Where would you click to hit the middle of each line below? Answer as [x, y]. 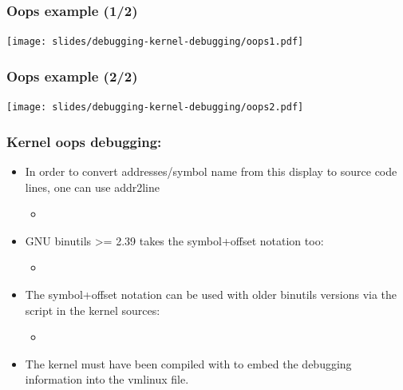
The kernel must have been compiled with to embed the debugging [188, 363]
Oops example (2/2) [72, 76]
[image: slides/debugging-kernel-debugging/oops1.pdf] [155, 42]
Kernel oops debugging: [84, 141]
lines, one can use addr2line [92, 187]
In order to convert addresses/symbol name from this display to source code [211, 171]
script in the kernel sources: [93, 310]
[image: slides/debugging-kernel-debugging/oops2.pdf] [155, 107]
